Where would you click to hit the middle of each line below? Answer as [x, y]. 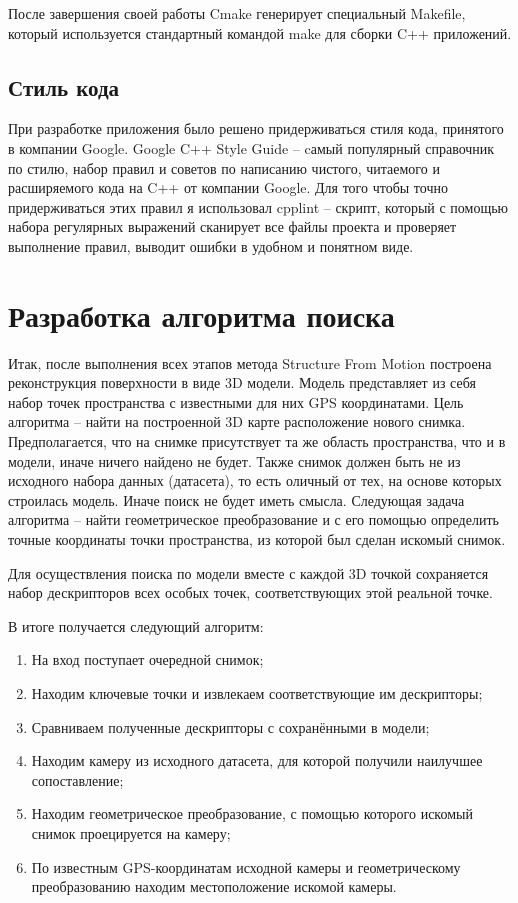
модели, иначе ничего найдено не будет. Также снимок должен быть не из [234, 460]
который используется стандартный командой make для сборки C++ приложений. [260, 32]
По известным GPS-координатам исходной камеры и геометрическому [246, 866]
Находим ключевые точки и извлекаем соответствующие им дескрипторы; [257, 692]
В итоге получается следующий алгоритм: [136, 625]
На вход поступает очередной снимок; [147, 659]
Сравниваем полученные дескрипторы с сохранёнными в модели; [230, 726]
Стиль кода [64, 86]
